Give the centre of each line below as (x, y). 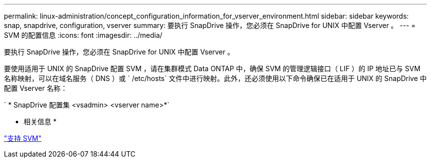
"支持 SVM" (23, 138)
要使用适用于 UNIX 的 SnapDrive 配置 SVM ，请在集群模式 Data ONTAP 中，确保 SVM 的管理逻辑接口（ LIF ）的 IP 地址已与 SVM (212, 68)
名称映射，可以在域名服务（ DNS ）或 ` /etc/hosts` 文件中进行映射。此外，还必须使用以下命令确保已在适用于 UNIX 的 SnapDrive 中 (215, 78)
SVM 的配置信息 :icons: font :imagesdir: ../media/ (83, 35)
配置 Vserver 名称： (36, 88)
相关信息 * (40, 121)
